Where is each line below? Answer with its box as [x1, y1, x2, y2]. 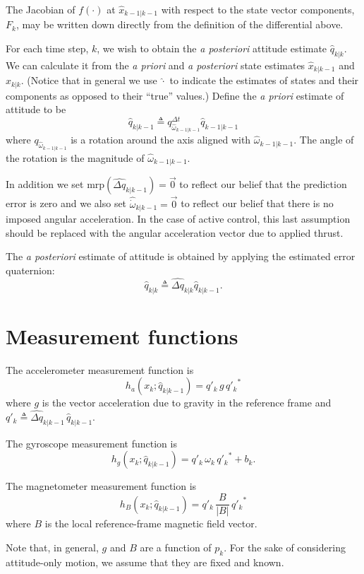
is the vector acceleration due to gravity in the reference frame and [42, 395, 332, 410]
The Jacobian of [6, 2, 75, 16]
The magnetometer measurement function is [6, 479, 197, 493]
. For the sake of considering [224, 539, 346, 554]
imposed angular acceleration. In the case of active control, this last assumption [6, 211, 351, 226]
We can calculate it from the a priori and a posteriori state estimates [6, 57, 305, 72]
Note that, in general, [6, 539, 99, 554]
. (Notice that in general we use [20, 73, 157, 88]
